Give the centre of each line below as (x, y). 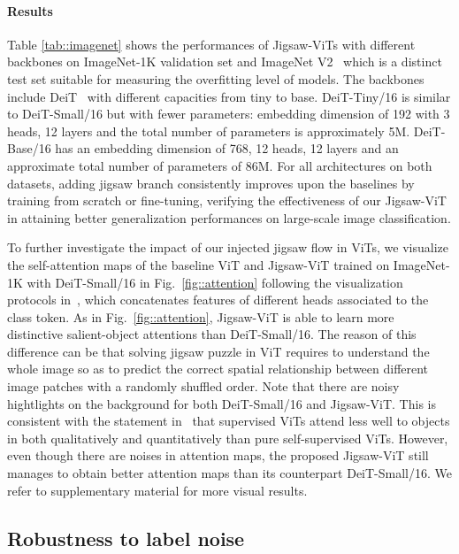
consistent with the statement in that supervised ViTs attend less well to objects (229, 421)
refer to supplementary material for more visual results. (157, 490)
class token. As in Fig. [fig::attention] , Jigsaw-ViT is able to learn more (201, 316)
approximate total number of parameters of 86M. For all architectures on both (220, 165)
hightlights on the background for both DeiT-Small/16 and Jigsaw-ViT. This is (222, 403)
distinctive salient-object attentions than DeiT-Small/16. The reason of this (212, 334)
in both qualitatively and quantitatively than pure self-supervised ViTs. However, (228, 438)
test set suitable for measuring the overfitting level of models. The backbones (216, 78)
